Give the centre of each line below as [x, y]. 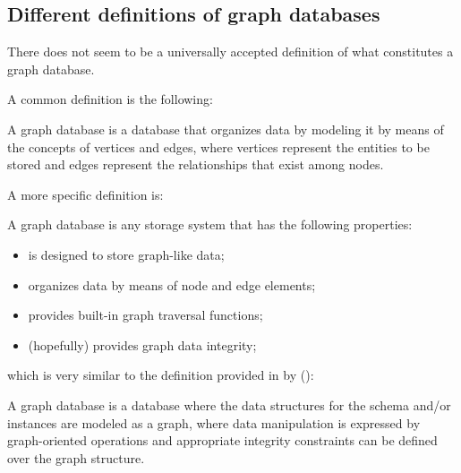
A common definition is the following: [110, 99]
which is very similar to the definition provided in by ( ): [161, 375]
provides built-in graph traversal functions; [145, 315]
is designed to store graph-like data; [126, 254]
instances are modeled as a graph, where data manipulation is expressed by [214, 422]
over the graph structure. [76, 457]
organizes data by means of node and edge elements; [172, 284]
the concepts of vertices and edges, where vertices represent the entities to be [218, 146]
